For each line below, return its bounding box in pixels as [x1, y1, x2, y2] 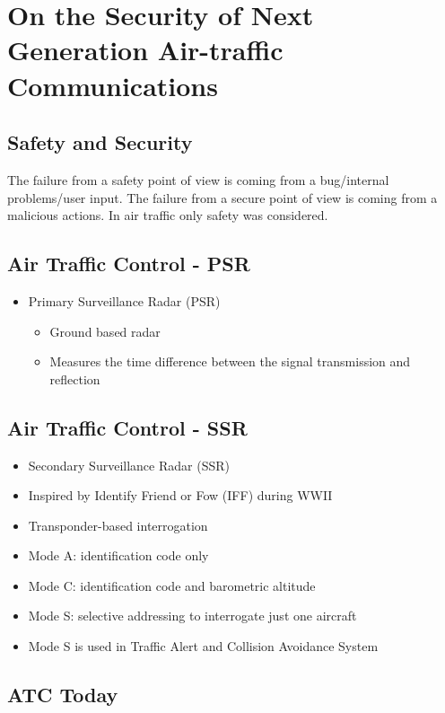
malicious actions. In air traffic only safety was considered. [7, 206, 328, 224]
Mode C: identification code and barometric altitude [28, 576, 316, 594]
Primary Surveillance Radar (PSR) [28, 291, 221, 310]
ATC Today [7, 681, 118, 709]
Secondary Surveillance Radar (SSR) [28, 455, 230, 474]
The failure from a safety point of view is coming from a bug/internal [7, 170, 389, 189]
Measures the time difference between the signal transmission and [49, 352, 411, 371]
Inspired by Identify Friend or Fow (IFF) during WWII [28, 486, 333, 505]
